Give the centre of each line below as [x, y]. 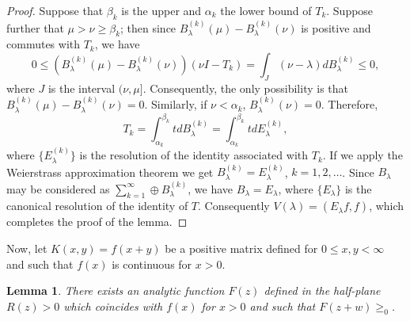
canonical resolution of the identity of [97, 206]
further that [35, 27]
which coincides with [113, 306]
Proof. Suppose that [55, 10]
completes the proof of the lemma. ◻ [97, 222]
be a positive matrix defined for [241, 248]
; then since [148, 27]
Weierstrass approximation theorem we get [110, 172]
